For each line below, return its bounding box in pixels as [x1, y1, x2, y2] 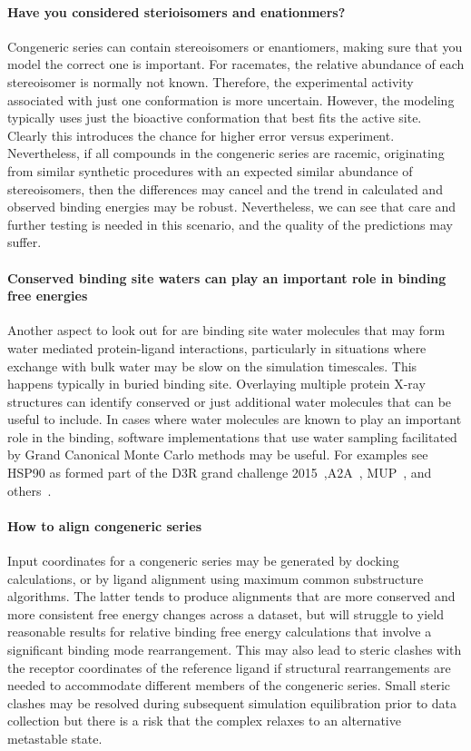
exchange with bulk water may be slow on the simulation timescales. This [7, 356, 417, 375]
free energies [7, 286, 88, 305]
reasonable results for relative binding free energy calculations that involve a [7, 622, 432, 641]
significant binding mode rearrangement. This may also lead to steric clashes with [7, 640, 462, 659]
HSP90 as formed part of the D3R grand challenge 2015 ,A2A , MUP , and [7, 463, 432, 482]
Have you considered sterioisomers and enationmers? [7, 2, 346, 21]
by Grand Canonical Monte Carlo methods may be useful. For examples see [7, 445, 428, 464]
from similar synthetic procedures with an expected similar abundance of [7, 161, 413, 180]
